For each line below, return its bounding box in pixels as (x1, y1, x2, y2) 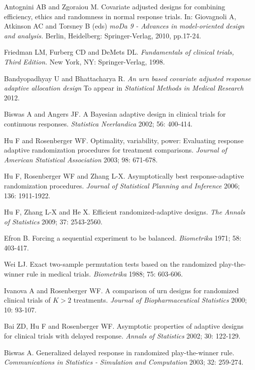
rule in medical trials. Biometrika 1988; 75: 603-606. (26, 269, 183, 279)
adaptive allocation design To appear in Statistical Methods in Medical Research (4, 83, 244, 93)
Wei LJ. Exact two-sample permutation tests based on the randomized (4, 259, 217, 269)
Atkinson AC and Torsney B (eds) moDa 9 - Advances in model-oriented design (4, 21, 245, 31)
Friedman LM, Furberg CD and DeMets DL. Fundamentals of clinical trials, (4, 47, 234, 57)
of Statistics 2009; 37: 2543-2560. (4, 216, 103, 226)
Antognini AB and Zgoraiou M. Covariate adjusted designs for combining (4, 1, 225, 11)
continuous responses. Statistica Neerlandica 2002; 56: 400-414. (4, 118, 192, 128)
